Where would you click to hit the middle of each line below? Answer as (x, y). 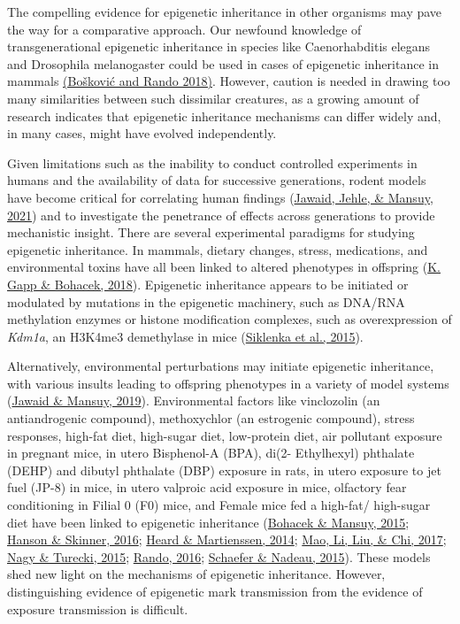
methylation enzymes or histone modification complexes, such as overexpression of (230, 319)
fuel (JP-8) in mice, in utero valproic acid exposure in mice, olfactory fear (207, 487)
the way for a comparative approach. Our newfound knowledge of (184, 29)
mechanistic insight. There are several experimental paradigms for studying (211, 232)
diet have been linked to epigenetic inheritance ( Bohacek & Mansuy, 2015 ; (208, 522)
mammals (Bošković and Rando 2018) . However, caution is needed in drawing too (229, 81)
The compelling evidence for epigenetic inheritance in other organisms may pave (225, 12)
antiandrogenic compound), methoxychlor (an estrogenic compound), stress (211, 418)
